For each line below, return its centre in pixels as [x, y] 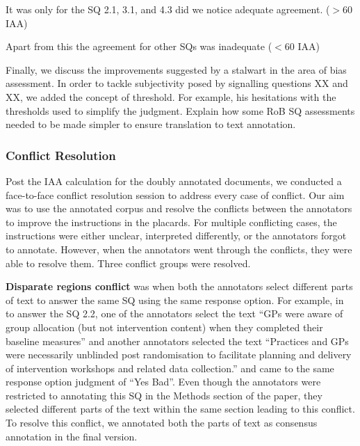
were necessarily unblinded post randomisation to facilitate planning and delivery [179, 355]
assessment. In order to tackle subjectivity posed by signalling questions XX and [177, 83]
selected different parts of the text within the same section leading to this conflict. [180, 409]
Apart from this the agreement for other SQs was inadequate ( [139, 46]
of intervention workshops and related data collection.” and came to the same [170, 368]
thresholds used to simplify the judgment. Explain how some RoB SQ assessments [180, 110]
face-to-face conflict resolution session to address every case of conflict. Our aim [175, 194]
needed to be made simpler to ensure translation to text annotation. [151, 124]
